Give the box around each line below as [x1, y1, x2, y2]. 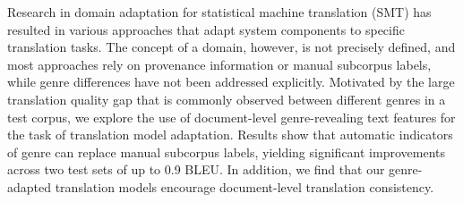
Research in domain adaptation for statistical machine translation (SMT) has [7, 3, 432, 21]
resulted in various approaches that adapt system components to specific [7, 20, 405, 38]
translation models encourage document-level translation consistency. [55, 177, 434, 196]
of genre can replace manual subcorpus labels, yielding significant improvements [7, 142, 445, 161]
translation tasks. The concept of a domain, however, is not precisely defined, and [7, 38, 456, 56]
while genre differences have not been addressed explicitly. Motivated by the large [7, 72, 455, 91]
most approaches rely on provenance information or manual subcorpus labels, [7, 55, 432, 73]
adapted [7, 177, 52, 196]
